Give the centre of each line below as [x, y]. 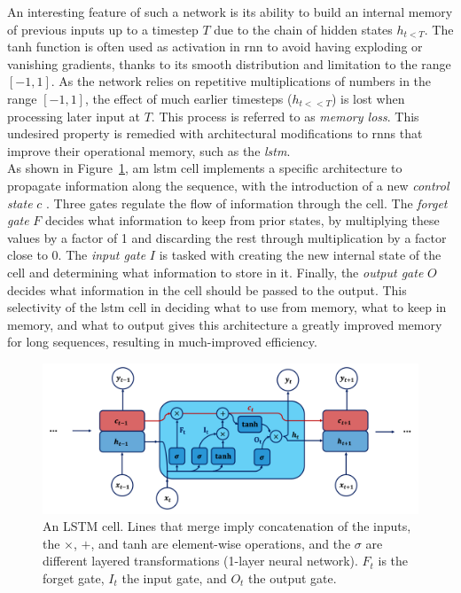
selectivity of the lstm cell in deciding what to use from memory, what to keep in [227, 307]
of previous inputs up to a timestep [103, 29]
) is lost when [368, 98]
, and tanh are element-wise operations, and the [221, 543]
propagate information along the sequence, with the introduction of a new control [228, 185]
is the [393, 561]
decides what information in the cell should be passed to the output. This [207, 289]
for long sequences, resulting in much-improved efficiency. [162, 342]
